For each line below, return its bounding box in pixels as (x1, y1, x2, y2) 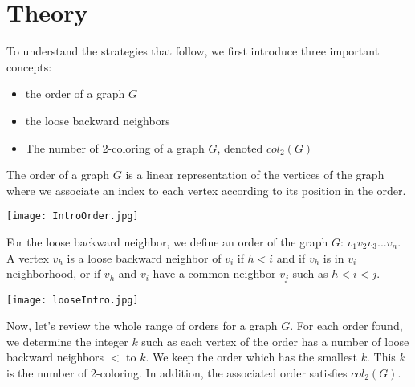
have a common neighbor (153, 265, 276, 282)
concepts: (6, 58, 52, 75)
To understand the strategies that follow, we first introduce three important (6, 43, 380, 59)
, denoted (217, 139, 263, 156)
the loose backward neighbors (25, 112, 170, 128)
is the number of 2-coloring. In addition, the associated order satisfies (6, 365, 348, 381)
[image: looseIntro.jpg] (6, 294, 139, 306)
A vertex (6, 249, 49, 266)
